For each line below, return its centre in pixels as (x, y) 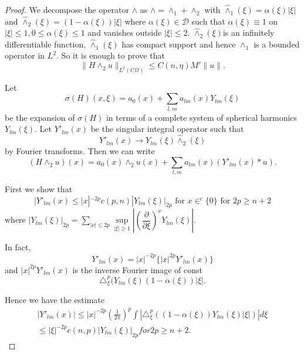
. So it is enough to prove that (111, 55)
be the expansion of (40, 117)
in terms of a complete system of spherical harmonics (202, 117)
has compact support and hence (179, 44)
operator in (25, 55)
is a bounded (277, 44)
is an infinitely (249, 33)
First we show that (39, 189)
